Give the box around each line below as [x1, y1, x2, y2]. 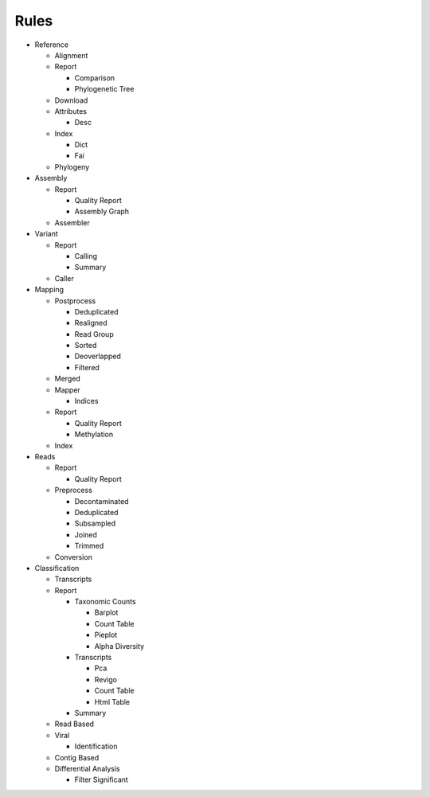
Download [54, 96, 88, 105]
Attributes [54, 106, 88, 115]
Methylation [74, 430, 114, 440]
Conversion [54, 552, 93, 561]
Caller [54, 273, 75, 283]
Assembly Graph [74, 207, 130, 217]
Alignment [54, 50, 88, 60]
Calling [74, 251, 98, 260]
